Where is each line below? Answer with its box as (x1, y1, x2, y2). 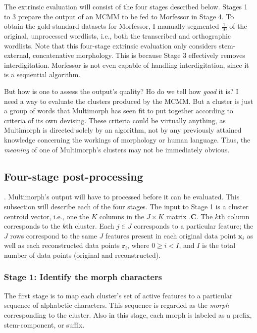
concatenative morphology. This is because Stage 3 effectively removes (32, 50, 245, 60)
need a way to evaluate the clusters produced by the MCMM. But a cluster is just (4, 95, 254, 106)
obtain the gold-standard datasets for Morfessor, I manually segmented (4, 21, 219, 31)
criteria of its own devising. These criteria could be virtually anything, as (4, 115, 226, 125)
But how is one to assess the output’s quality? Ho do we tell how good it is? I (4, 86, 239, 96)
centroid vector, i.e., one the (4, 211, 89, 221)
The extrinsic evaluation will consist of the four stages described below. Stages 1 (4, 1, 248, 11)
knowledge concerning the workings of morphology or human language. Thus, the (4, 134, 251, 144)
